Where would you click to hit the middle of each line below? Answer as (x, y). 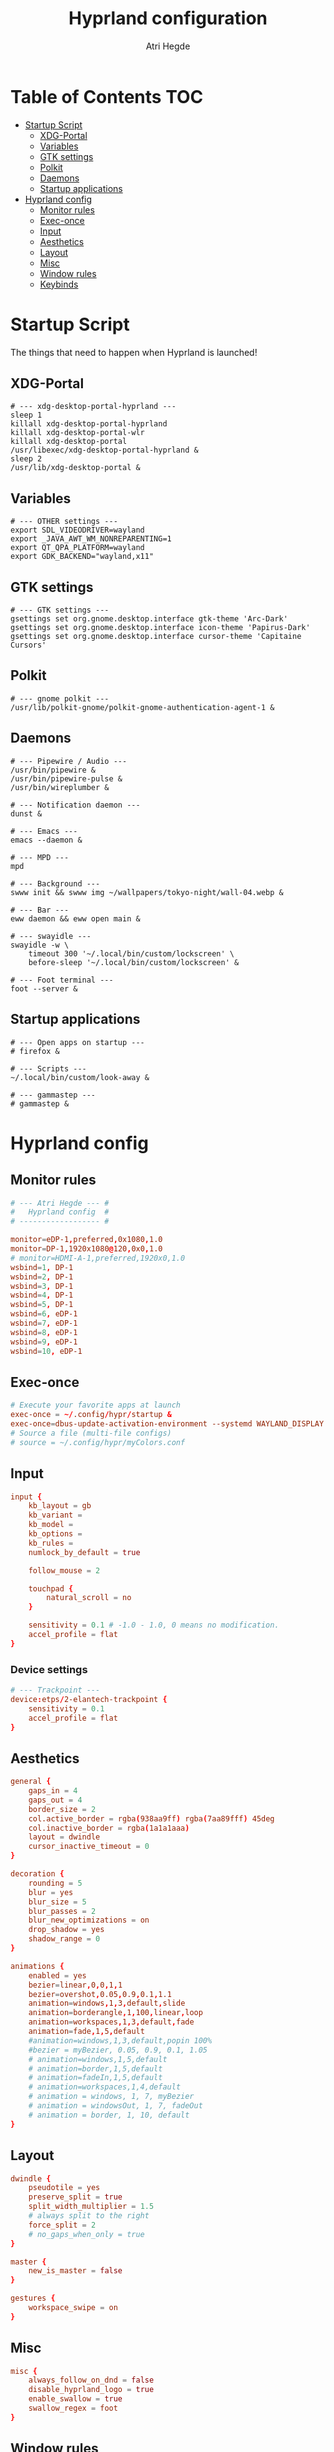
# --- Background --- (55, 883)
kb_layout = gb (60, 1506)
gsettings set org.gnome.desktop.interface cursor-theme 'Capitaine (156, 637)
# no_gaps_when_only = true (86, 2234)
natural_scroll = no (89, 1598)
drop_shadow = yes (66, 1930)
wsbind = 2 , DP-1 (42, 1277)
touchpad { (51, 1588)
